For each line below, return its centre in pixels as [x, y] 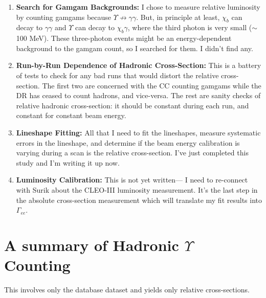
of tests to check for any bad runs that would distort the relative [117, 75]
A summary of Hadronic [92, 245]
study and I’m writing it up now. [68, 162]
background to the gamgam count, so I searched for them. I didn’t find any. [135, 48]
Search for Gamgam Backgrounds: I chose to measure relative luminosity [138, 7]
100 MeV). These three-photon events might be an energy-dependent [124, 38]
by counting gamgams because [64, 17]
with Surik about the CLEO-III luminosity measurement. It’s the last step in [137, 189]
